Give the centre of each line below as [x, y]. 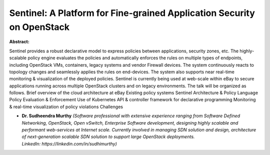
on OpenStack [39, 27]
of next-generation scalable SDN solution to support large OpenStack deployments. [108, 137]
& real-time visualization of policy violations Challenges [66, 107]
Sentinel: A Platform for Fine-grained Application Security [132, 13]
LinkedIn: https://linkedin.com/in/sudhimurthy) [69, 144]
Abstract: [19, 42]
